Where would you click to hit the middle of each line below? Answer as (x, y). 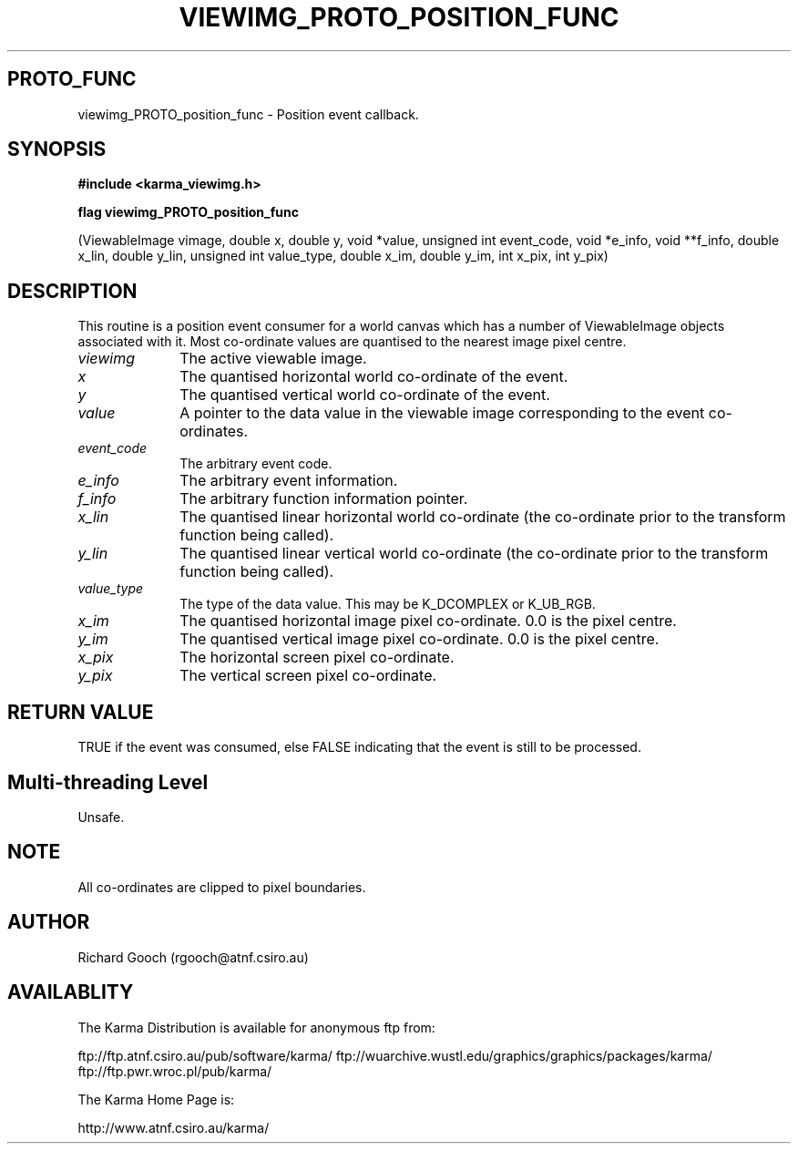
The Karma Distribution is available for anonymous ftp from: (256, 1027)
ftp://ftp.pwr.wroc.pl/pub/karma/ (175, 1071)
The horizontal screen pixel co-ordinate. (317, 658)
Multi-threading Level (108, 782)
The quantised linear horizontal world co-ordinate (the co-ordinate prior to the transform (483, 517)
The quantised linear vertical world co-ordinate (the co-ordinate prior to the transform (474, 554)
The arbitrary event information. (289, 481)
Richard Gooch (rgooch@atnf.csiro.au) (193, 957)
